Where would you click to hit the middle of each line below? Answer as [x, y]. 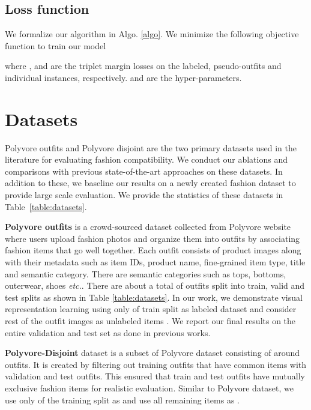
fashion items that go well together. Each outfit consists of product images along [153, 250]
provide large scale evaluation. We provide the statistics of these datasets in [144, 195]
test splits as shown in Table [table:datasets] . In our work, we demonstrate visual [154, 297]
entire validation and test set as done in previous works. [108, 332]
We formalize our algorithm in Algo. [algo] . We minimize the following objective [152, 34]
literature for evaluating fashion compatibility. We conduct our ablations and [146, 159]
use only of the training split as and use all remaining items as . [122, 399]
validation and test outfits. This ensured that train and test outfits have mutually [155, 376]
